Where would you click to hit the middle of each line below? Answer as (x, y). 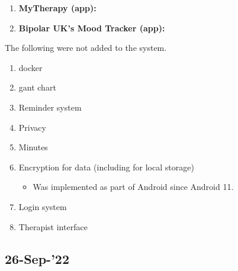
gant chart (37, 87)
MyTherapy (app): (57, 8)
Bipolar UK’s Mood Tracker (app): (92, 28)
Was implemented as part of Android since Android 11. (133, 187)
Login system (43, 206)
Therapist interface (53, 226)
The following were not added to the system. (86, 48)
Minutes (33, 147)
